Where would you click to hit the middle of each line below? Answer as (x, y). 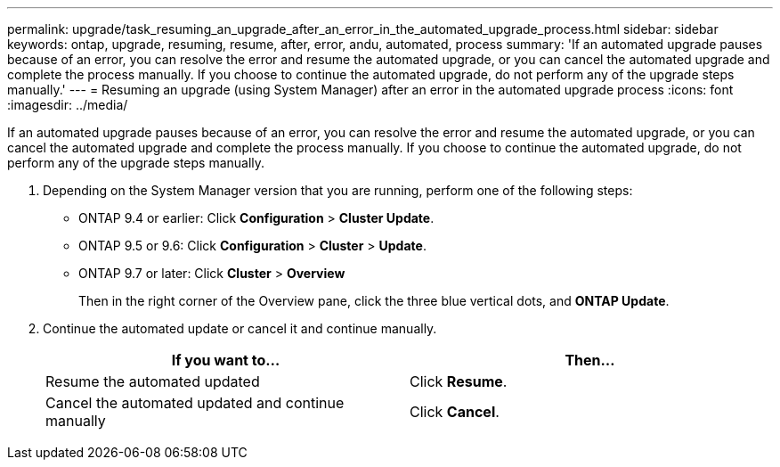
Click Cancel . (455, 412)
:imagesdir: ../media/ (68, 105)
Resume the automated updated (153, 381)
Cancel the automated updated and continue (195, 403)
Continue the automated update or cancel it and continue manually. (240, 328)
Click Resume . (459, 381)
